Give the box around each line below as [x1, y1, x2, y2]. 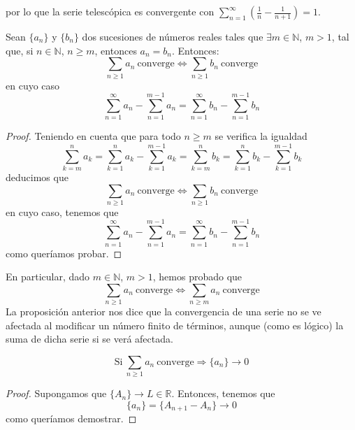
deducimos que [6, 169, 68, 184]
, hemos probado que [152, 269, 242, 284]
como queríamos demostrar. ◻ [6, 411, 137, 426]
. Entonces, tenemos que [171, 386, 275, 401]
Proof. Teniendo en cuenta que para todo [6, 129, 181, 143]
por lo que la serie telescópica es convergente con [6, 4, 215, 18]
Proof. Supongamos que [6, 386, 107, 401]
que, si [6, 43, 34, 57]
